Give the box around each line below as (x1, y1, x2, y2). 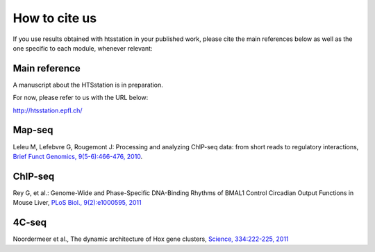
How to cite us (12, 10, 97, 26)
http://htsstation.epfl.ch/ (12, 106, 83, 115)
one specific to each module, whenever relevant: (12, 44, 153, 52)
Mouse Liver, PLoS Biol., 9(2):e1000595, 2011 (12, 199, 142, 207)
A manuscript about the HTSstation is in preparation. (12, 81, 163, 89)
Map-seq (12, 124, 53, 136)
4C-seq (12, 217, 47, 228)
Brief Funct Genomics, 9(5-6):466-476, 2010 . (12, 152, 143, 160)
